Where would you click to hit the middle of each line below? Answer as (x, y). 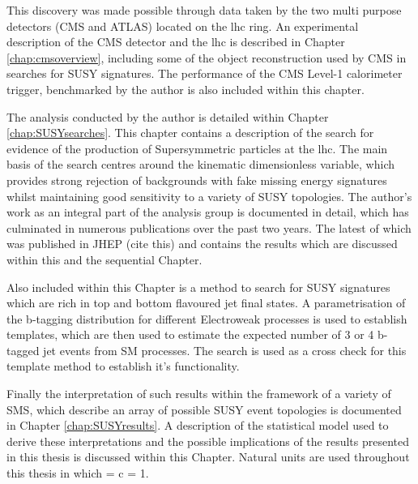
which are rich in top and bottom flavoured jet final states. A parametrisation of (206, 303)
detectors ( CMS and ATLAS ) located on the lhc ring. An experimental (183, 26)
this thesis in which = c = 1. (78, 473)
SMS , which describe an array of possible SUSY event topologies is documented (204, 409)
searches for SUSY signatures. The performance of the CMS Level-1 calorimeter (205, 73)
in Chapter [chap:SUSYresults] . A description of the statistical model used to (198, 425)
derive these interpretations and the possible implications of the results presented (208, 441)
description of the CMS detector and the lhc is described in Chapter (176, 42)
